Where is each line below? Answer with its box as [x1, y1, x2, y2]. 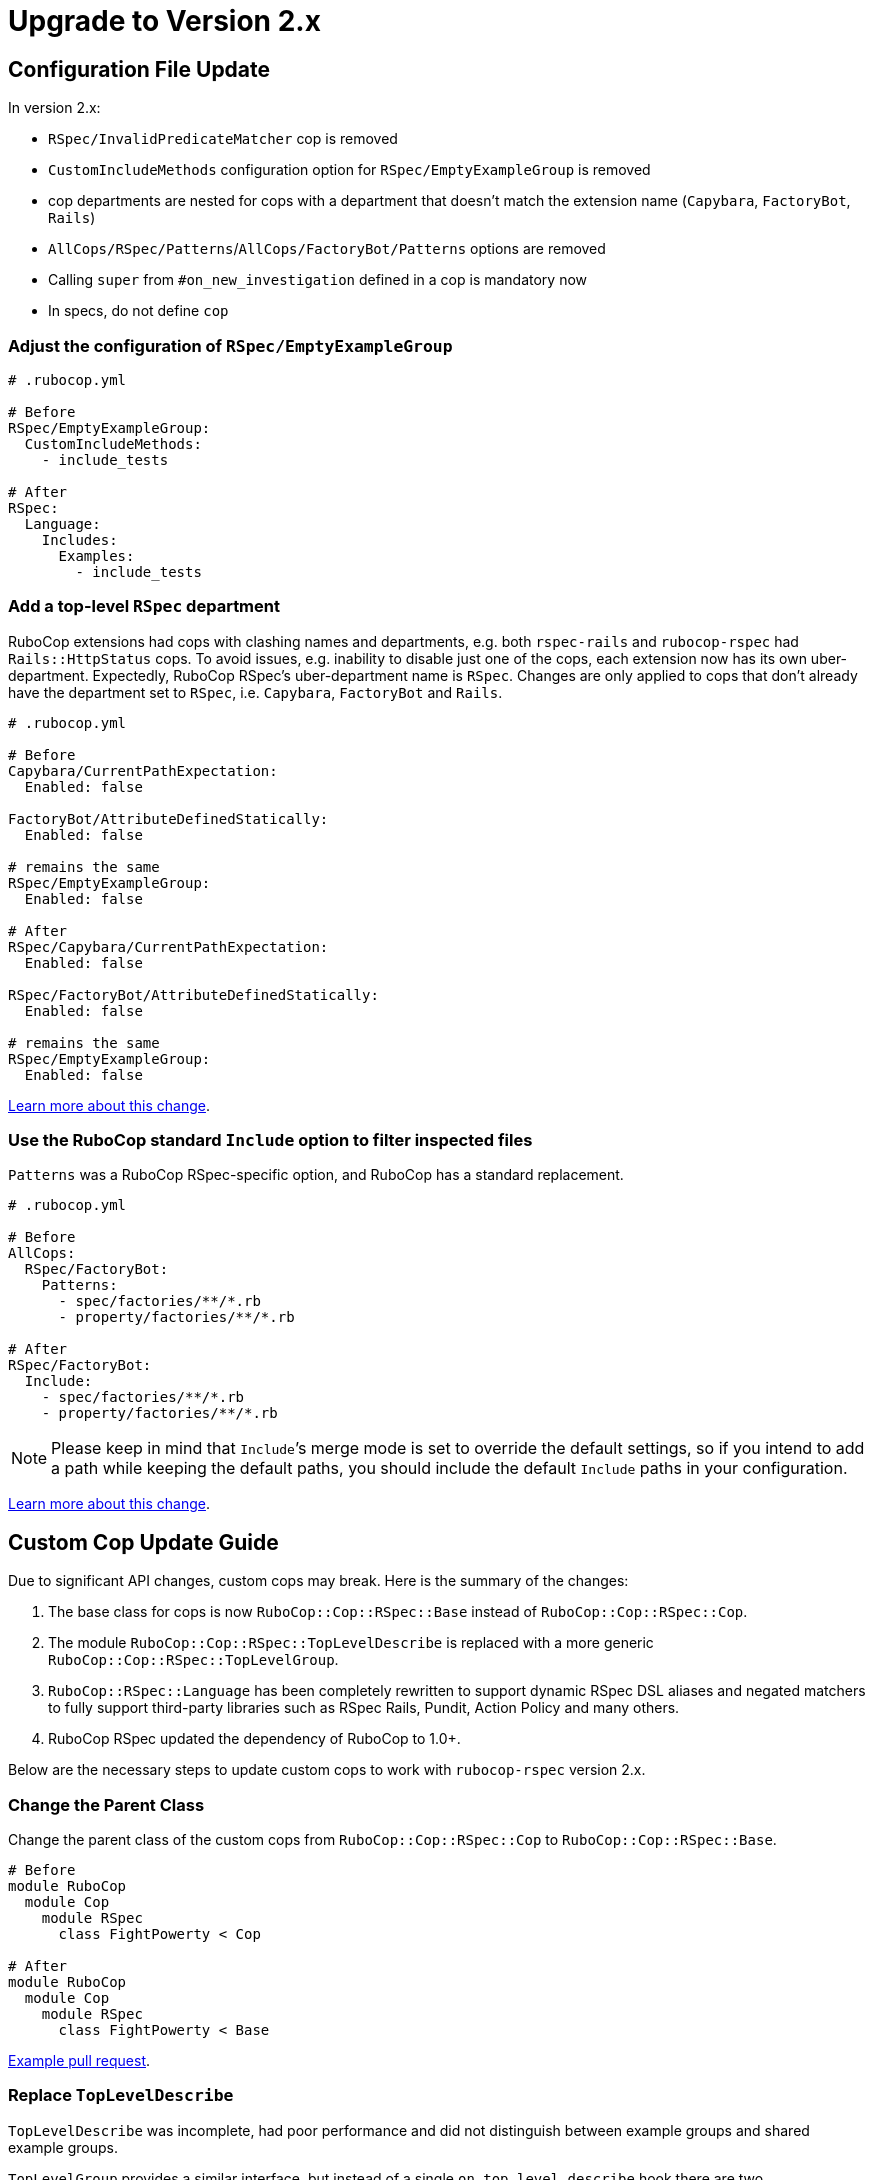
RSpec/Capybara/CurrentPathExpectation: [8, 938, 329, 955]
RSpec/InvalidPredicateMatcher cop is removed [48, 130, 398, 148]
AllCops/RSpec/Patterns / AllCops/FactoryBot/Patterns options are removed [48, 240, 606, 258]
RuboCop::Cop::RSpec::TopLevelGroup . [48, 1651, 339, 1669]
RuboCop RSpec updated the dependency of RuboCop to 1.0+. [48, 1730, 461, 1748]
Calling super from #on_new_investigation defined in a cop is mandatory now [48, 271, 588, 289]
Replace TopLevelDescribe [8, 2085, 234, 2106]
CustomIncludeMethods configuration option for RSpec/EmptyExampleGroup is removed [48, 161, 651, 179]
